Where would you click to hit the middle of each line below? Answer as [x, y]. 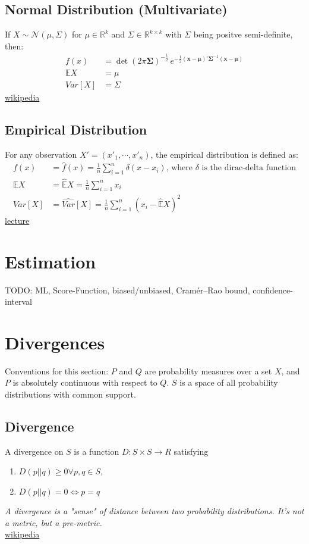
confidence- [273, 290]
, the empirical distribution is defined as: [224, 154]
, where [179, 168]
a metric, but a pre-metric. [53, 522]
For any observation [41, 154]
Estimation [51, 261]
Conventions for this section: [57, 371]
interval [18, 301]
